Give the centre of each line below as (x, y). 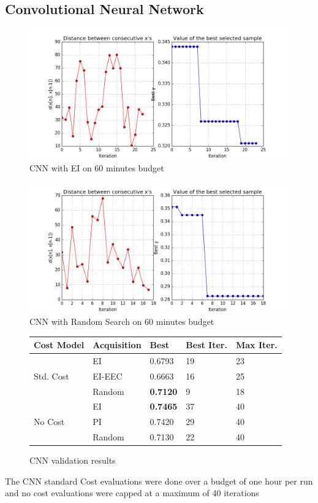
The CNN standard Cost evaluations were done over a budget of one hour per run (159, 481)
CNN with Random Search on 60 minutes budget (122, 321)
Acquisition (117, 345)
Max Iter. (256, 345)
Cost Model (59, 345)
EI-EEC (108, 376)
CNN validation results (73, 460)
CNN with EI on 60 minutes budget (97, 167)
